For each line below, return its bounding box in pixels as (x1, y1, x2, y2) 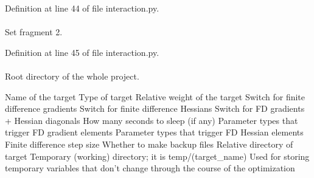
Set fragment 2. (5, 26, 63, 38)
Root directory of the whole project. (5, 69, 139, 82)
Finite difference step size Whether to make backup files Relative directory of (5, 137, 293, 150)
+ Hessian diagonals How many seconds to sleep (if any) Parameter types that (5, 114, 298, 126)
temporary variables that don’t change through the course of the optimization (5, 162, 295, 174)
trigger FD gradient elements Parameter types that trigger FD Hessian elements (5, 126, 304, 139)
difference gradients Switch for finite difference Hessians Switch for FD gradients (5, 102, 305, 115)
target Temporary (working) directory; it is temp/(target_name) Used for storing (5, 149, 310, 162)
